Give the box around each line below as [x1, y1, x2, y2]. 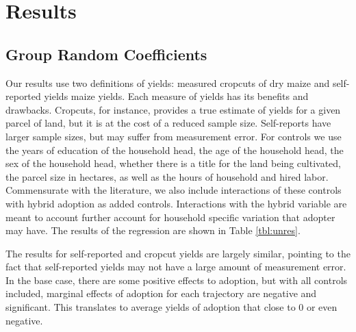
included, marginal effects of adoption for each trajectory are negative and [5, 286, 317, 301]
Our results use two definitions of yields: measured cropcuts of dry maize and [5, 75, 330, 90]
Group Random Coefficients [5, 43, 207, 64]
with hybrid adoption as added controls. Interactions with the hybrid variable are [5, 196, 347, 210]
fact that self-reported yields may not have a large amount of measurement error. [5, 259, 346, 274]
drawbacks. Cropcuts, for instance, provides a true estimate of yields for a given [5, 102, 341, 116]
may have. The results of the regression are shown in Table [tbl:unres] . [5, 223, 301, 238]
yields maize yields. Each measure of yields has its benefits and [44, 89, 309, 103]
